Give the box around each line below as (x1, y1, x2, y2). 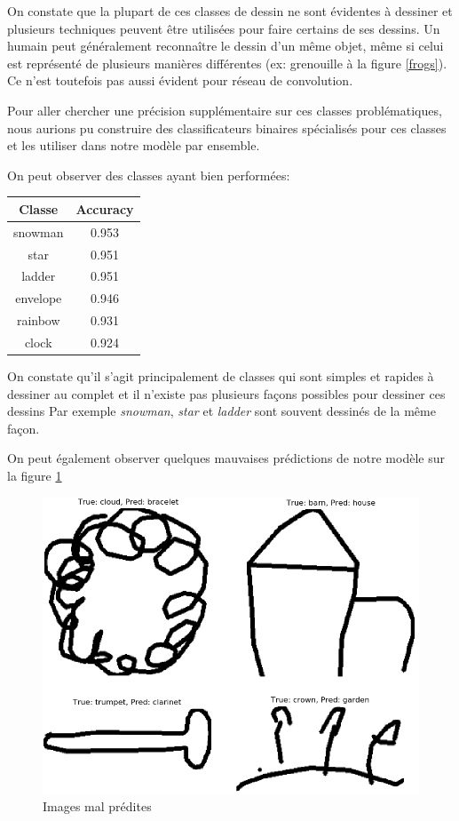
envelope (15, 289, 62, 307)
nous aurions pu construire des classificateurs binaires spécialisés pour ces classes (7, 118, 447, 137)
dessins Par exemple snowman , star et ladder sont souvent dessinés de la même (7, 402, 436, 420)
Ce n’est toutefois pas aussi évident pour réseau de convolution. (7, 71, 353, 90)
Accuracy (75, 199, 134, 218)
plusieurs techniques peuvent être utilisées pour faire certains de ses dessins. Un (7, 19, 440, 37)
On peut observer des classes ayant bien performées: (7, 165, 290, 184)
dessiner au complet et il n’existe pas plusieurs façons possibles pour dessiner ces (7, 384, 446, 403)
